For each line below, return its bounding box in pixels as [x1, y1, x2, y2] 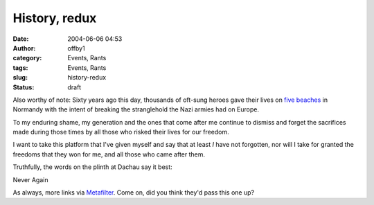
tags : [12, 63, 28, 72]
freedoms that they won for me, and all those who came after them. [12, 150, 206, 159]
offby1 [67, 44, 86, 52]
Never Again [12, 175, 48, 184]
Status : [12, 83, 35, 91]
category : [12, 54, 42, 62]
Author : [12, 44, 36, 52]
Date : [12, 35, 29, 43]
